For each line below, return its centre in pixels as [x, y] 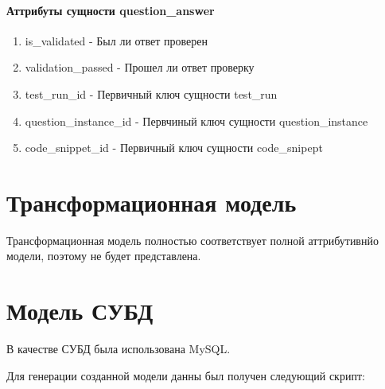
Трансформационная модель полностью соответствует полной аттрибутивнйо [192, 240]
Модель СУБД [80, 311]
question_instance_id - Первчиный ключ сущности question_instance [196, 121]
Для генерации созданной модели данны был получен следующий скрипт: [186, 375]
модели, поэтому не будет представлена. [104, 256]
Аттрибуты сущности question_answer [111, 10]
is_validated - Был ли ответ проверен [116, 40]
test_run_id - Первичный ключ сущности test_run [151, 93]
